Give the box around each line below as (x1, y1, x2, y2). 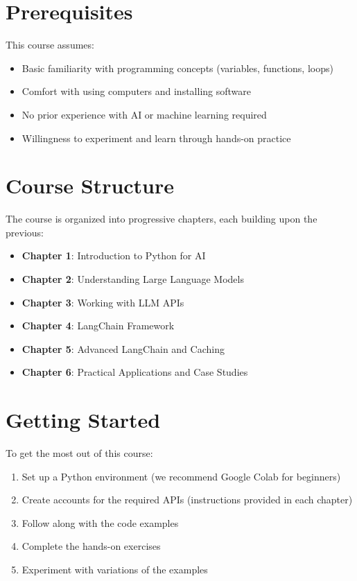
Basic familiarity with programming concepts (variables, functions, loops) (21, 60, 333, 75)
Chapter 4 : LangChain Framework (21, 318, 175, 333)
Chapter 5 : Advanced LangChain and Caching (21, 341, 225, 356)
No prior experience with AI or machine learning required (21, 107, 267, 121)
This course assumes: (6, 37, 94, 52)
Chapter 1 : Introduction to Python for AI (21, 248, 206, 263)
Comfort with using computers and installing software (21, 84, 252, 98)
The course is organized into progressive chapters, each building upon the (6, 211, 317, 226)
